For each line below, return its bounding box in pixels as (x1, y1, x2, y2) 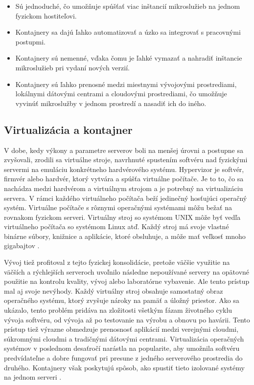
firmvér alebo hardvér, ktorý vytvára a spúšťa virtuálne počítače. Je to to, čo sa (4, 173, 244, 184)
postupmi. (15, 36, 46, 46)
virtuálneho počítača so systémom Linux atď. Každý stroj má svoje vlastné (4, 221, 229, 232)
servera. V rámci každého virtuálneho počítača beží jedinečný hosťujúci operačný (4, 192, 247, 203)
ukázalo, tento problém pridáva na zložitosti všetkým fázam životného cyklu (4, 305, 232, 315)
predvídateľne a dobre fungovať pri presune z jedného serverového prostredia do (4, 353, 243, 363)
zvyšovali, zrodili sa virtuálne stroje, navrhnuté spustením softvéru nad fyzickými (4, 154, 248, 165)
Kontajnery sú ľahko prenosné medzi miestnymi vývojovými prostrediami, (15, 79, 237, 89)
